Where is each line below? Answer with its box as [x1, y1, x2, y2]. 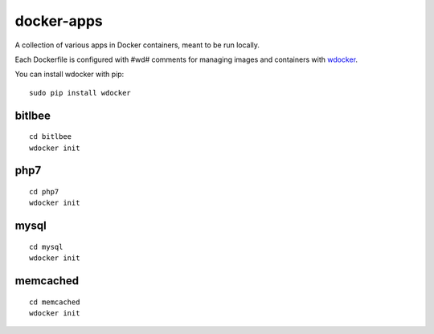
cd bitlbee [29, 132, 72, 141]
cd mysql [29, 242, 63, 251]
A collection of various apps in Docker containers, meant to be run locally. [14, 40, 260, 50]
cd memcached [29, 297, 80, 307]
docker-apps [14, 12, 104, 30]
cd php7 [29, 187, 59, 196]
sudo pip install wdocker [29, 88, 132, 97]
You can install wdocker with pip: [14, 69, 125, 79]
